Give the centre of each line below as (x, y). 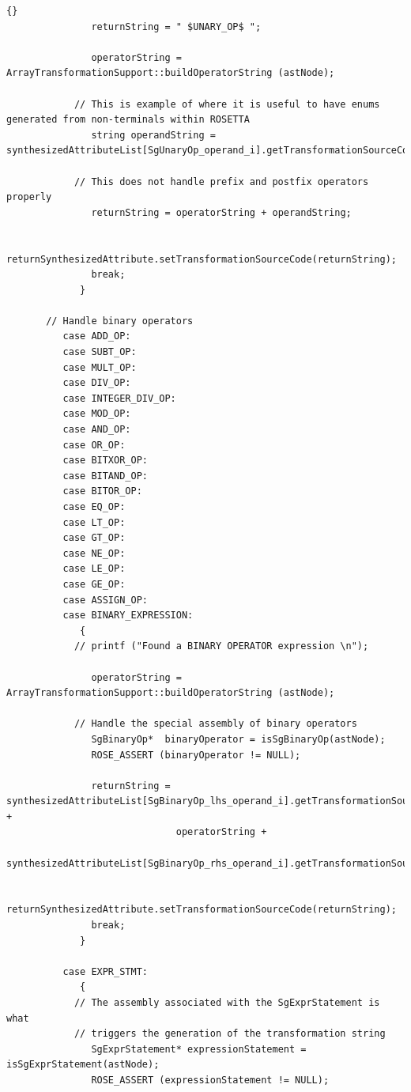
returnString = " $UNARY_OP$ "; (176, 26)
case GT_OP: (94, 538)
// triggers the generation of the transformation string (230, 1034)
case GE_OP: (94, 584)
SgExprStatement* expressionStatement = (199, 1049)
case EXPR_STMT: (105, 971)
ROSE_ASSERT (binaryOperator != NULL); (196, 755)
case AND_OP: (97, 430)
